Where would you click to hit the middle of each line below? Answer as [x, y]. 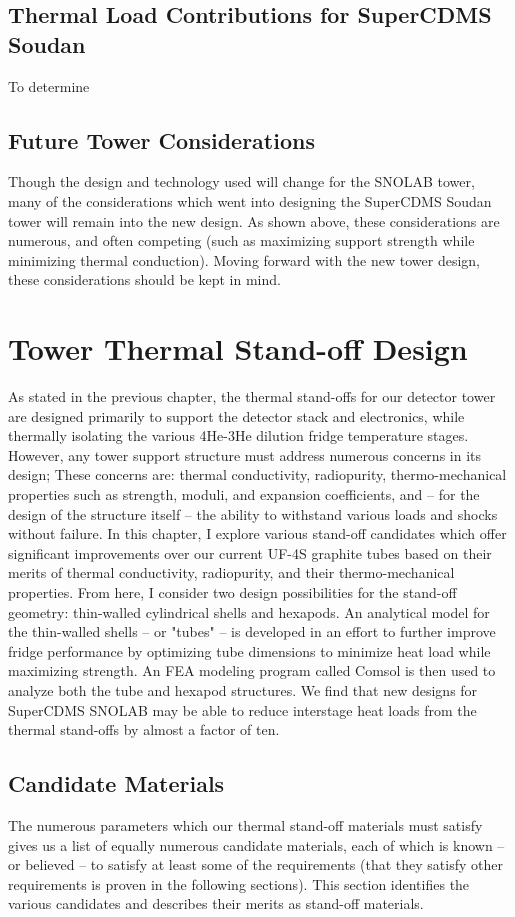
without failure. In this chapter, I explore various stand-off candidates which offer [257, 533]
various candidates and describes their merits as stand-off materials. [216, 903]
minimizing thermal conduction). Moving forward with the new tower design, [244, 259]
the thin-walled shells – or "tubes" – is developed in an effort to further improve [252, 631]
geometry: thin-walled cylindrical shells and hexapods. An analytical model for [249, 611]
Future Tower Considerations [161, 139]
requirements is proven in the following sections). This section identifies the [239, 883]
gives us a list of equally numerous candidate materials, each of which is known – [256, 844]
